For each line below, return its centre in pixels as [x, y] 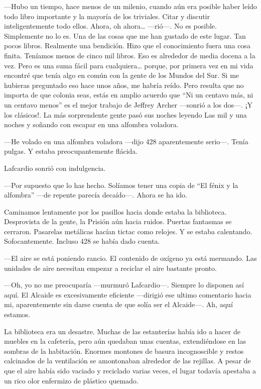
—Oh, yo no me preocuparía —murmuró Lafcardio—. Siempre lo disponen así [124, 285]
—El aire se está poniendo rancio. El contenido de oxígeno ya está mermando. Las [130, 258]
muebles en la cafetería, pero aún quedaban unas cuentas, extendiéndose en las [125, 341]
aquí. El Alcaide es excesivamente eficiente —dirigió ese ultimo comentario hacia [128, 294]
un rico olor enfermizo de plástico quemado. [71, 380]
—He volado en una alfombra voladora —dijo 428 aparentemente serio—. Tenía [126, 141]
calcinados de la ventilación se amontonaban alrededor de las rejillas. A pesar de [127, 361]
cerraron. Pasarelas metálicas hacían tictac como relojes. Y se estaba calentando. [128, 231]
